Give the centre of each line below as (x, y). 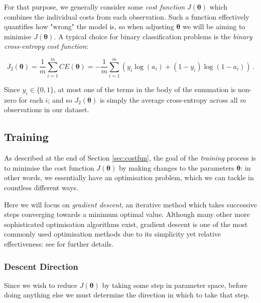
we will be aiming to (214, 26)
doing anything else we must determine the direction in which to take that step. (127, 295)
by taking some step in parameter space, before (175, 285)
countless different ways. (41, 187)
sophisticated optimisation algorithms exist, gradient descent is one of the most (126, 224)
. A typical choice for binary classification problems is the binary (153, 36)
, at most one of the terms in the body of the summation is (145, 89)
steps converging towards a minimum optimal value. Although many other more (127, 214)
